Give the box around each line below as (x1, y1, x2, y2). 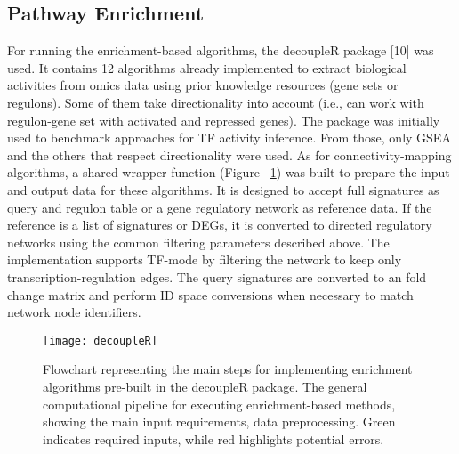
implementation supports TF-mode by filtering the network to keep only (7, 250, 402, 269)
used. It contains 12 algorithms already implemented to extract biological (7, 58, 407, 77)
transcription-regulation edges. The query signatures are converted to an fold (7, 267, 427, 286)
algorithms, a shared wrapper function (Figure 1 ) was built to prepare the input (7, 163, 450, 182)
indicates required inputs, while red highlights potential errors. (43, 429, 384, 448)
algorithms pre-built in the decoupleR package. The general (43, 377, 367, 395)
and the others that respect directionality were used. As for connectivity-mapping (7, 145, 452, 164)
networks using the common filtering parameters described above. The (7, 232, 390, 251)
